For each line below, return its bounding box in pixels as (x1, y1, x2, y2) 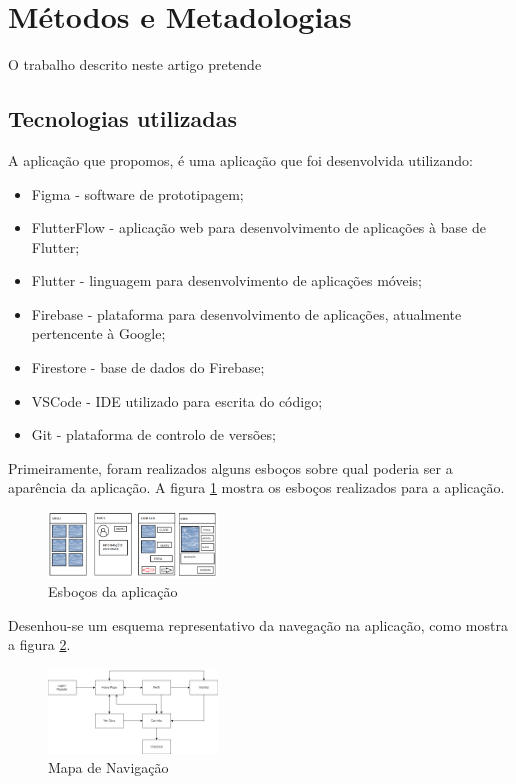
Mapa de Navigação (48, 757, 169, 778)
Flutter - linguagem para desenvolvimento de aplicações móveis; (31, 270, 422, 291)
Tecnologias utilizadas (8, 103, 238, 134)
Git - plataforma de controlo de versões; (31, 424, 276, 445)
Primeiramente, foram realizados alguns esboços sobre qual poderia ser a (8, 457, 453, 478)
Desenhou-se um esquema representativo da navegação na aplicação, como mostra (8, 614, 508, 635)
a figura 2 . (8, 634, 71, 655)
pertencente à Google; (31, 323, 166, 344)
